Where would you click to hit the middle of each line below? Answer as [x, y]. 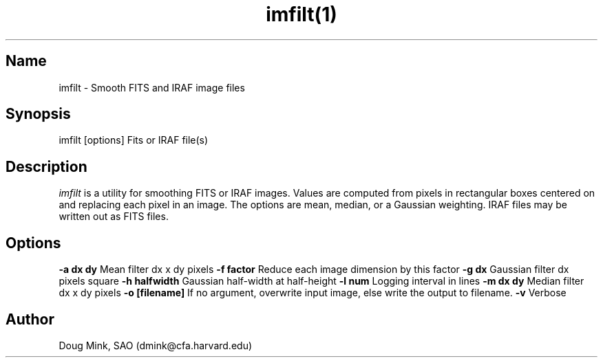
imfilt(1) [301, 14]
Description [46, 166]
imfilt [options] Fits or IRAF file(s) [134, 140]
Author [30, 319]
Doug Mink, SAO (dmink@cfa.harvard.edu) [156, 345]
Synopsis [38, 114]
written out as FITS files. [114, 217]
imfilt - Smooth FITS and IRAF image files [152, 87]
